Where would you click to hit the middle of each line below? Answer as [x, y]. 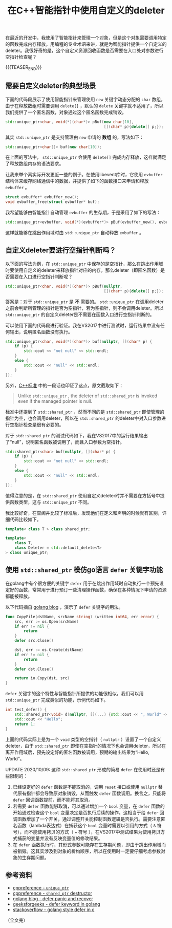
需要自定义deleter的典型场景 [51, 86]
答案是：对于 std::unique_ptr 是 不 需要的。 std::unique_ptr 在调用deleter [84, 302]
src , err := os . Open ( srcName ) [47, 621]
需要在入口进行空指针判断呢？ [41, 276]
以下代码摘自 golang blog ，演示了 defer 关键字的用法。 [64, 607]
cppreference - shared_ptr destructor [52, 893]
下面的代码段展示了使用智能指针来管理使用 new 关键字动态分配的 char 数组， [85, 99]
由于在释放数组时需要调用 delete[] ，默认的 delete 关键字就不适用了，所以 [84, 105]
